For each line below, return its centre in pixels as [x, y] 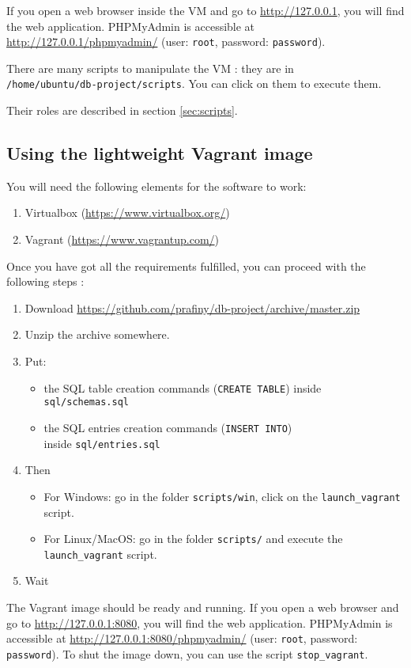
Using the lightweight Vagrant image [160, 153]
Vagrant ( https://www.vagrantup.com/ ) [122, 239]
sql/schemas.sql [86, 402]
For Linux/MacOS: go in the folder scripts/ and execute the [193, 539]
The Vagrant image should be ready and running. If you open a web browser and [203, 607]
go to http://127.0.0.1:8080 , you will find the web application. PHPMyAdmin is [200, 622]
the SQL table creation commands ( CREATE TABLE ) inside [183, 387]
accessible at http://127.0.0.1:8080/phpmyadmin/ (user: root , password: [182, 638]
